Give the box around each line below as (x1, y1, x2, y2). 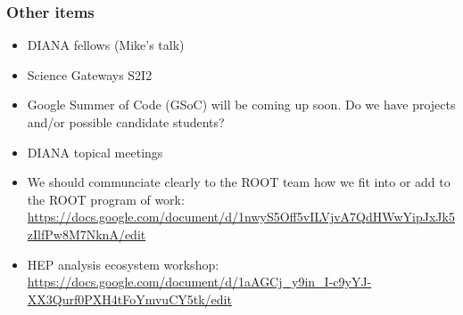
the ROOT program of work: (27, 190, 185, 208)
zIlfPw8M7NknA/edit (27, 224, 146, 243)
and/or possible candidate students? (27, 113, 225, 131)
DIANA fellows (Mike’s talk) (27, 36, 185, 54)
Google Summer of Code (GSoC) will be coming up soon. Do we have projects (27, 95, 456, 114)
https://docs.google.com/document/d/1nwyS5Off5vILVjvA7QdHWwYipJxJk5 (27, 207, 455, 226)
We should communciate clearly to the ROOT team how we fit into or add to (27, 173, 451, 191)
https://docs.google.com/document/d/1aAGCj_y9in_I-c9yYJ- (27, 272, 372, 291)
